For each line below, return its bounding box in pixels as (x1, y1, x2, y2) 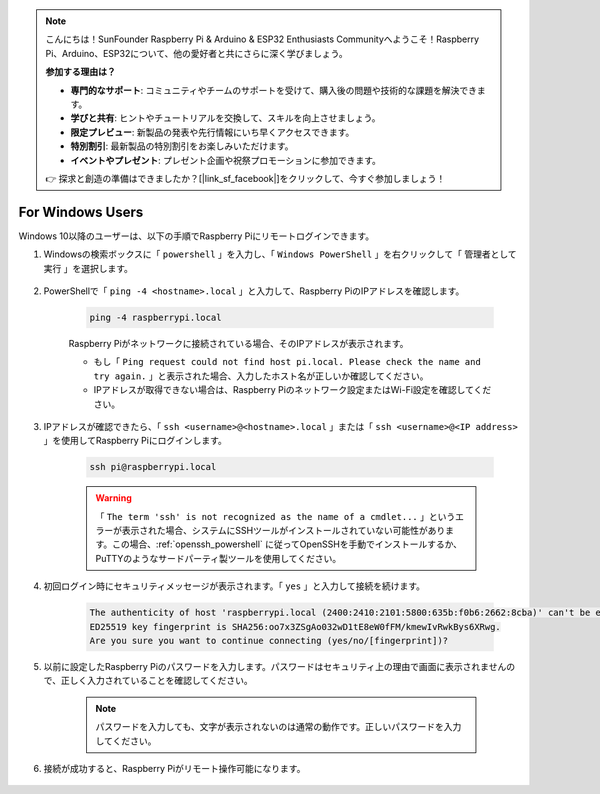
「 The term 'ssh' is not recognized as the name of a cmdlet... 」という (95, 510, 456, 522)
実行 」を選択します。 (43, 262, 134, 274)
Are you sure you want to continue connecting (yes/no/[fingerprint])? (89, 635, 449, 646)
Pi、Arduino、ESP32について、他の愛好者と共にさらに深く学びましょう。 (45, 47, 349, 59)
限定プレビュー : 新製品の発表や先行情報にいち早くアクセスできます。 (70, 126, 355, 138)
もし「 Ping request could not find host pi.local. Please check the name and (93, 356, 482, 368)
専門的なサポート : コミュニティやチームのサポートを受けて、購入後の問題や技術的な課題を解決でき (70, 84, 478, 96)
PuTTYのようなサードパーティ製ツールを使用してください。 (95, 552, 342, 564)
